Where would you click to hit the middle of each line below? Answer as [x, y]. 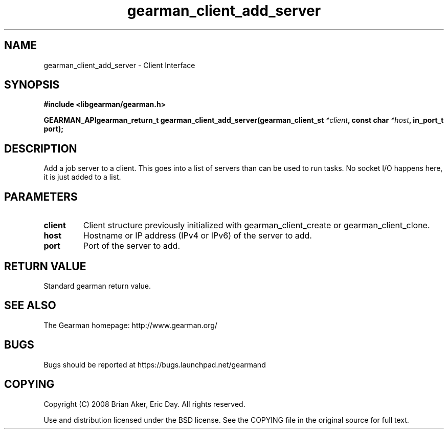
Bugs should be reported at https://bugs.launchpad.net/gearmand [155, 364]
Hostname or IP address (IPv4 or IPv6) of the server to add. [197, 236]
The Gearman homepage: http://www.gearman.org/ [130, 325]
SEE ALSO [30, 306]
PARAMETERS [41, 197]
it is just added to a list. [82, 177]
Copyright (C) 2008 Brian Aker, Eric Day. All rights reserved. [144, 404]
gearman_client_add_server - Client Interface [119, 65]
